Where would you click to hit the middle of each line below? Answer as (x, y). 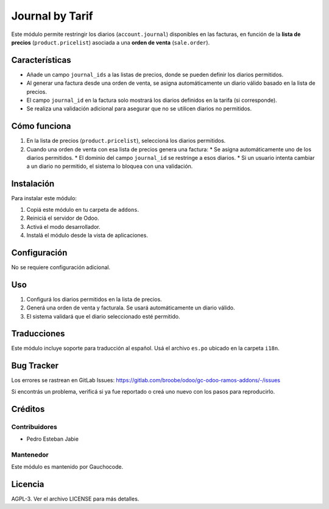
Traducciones (38, 334)
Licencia (28, 484)
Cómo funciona (41, 126)
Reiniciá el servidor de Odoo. (63, 218)
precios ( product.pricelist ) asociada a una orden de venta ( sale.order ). (111, 42)
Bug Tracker (35, 366)
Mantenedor (30, 455)
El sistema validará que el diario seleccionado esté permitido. (103, 316)
